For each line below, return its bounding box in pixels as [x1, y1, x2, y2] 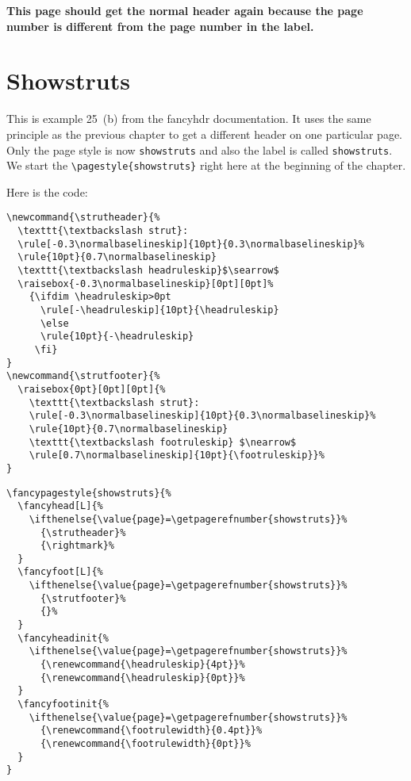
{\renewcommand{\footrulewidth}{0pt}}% [40, 738, 251, 749]
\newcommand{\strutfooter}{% [6, 370, 160, 382]
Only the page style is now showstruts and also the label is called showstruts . [6, 141, 393, 158]
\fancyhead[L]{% [17, 500, 103, 512]
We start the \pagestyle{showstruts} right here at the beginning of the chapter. [6, 157, 406, 174]
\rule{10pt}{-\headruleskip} [40, 331, 194, 343]
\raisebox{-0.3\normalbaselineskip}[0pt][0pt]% [17, 278, 274, 289]
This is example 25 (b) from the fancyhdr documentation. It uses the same [6, 110, 371, 127]
